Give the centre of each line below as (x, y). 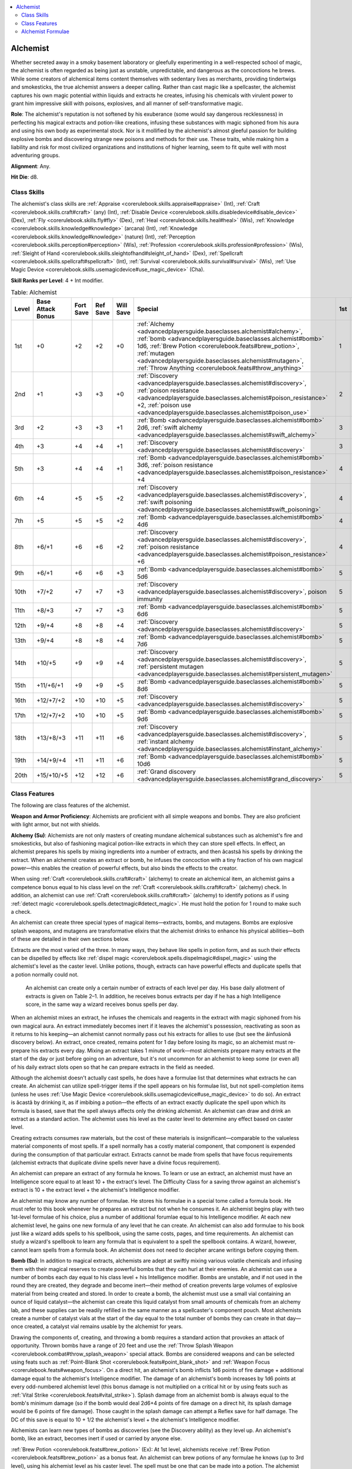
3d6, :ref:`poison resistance (175, 465)
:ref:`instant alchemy (165, 742)
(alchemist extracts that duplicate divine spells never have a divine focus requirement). (116, 1162)
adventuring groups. (35, 155)
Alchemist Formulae (45, 32)
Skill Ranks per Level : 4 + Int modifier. (57, 280)
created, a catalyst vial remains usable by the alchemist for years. (104, 1327)
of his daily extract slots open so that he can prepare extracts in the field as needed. (113, 1067)
